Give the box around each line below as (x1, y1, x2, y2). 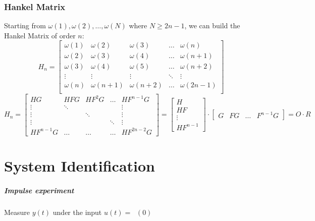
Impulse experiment (4, 185, 74, 195)
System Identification (4, 155, 155, 176)
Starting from (4, 20, 46, 31)
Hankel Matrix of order (4, 30, 76, 40)
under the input (52, 206, 102, 217)
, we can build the (184, 20, 240, 31)
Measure (4, 206, 30, 217)
